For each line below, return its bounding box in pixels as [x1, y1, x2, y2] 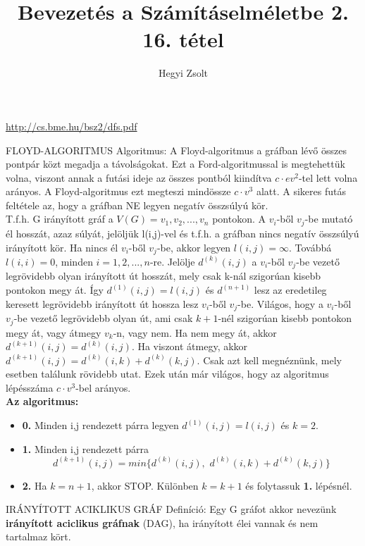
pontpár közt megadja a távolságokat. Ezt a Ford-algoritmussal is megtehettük [6, 156, 345, 171]
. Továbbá [288, 240, 332, 254]
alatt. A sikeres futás [256, 184, 346, 199]
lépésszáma [6, 380, 54, 395]
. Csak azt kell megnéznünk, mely [197, 352, 342, 367]
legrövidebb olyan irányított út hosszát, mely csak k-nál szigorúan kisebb [6, 268, 321, 283]
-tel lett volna [298, 170, 358, 185]
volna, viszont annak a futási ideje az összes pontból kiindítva [6, 170, 272, 185]
